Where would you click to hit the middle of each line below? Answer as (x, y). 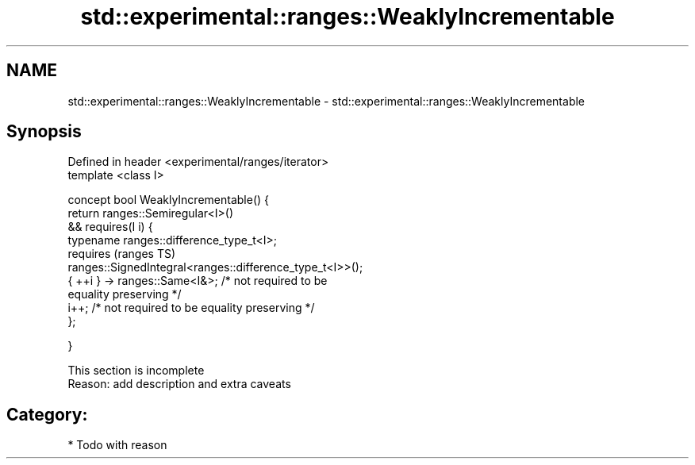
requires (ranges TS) (122, 254)
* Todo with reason (117, 445)
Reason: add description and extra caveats (179, 384)
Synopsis (44, 132)
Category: (47, 414)
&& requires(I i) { (110, 227)
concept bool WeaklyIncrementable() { (168, 200)
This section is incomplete (136, 371)
